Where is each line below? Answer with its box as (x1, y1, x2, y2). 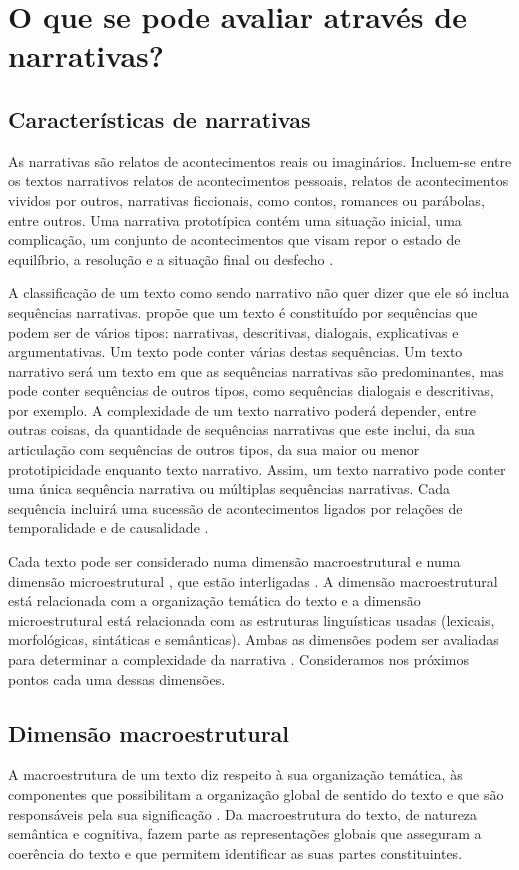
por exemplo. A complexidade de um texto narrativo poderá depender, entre (8, 399, 477, 420)
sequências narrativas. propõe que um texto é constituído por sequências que (8, 301, 478, 322)
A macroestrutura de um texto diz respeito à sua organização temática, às (8, 764, 463, 785)
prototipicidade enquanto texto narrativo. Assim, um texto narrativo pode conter (8, 458, 506, 479)
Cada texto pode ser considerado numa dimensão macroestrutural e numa (8, 551, 461, 572)
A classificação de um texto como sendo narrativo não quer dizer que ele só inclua (8, 282, 510, 303)
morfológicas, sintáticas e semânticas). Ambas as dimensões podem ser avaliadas (8, 629, 499, 650)
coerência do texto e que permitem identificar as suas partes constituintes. (8, 842, 463, 863)
